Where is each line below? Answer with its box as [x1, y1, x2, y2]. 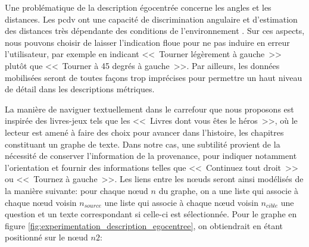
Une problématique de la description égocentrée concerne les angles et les [5, 1, 271, 13]
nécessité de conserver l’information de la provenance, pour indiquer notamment [5, 149, 297, 162]
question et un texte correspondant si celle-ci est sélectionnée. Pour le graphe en [5, 208, 297, 220]
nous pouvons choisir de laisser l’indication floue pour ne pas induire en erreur [5, 36, 290, 48]
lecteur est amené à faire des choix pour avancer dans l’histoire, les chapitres [5, 126, 284, 138]
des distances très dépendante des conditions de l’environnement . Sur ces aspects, [5, 24, 305, 37]
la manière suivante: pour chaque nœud [5, 184, 148, 196]
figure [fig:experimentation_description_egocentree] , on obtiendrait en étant [5, 219, 283, 232]
